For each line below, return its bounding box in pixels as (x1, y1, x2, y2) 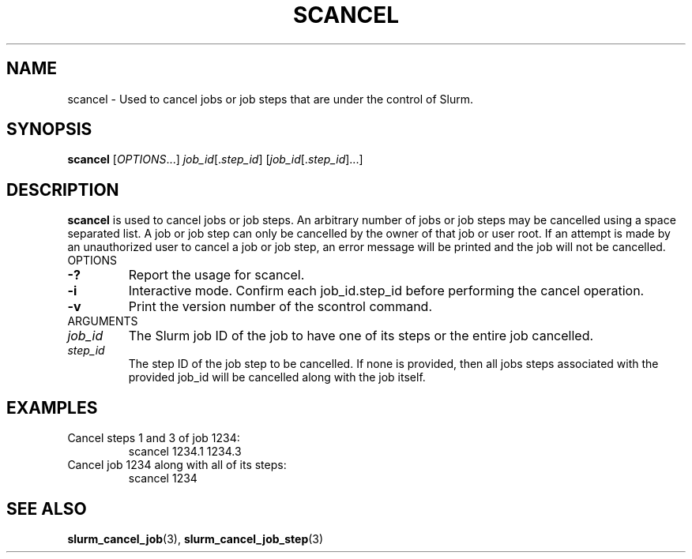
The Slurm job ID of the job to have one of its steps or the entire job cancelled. (128, 328, 594, 344)
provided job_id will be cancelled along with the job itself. (128, 370, 426, 385)
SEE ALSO (6, 498, 87, 519)
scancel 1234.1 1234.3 (128, 445, 242, 459)
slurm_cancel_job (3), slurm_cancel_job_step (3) (67, 531, 324, 546)
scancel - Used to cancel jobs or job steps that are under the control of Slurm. (67, 92, 474, 106)
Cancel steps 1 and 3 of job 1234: (67, 431, 240, 445)
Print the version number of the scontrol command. (128, 298, 432, 315)
